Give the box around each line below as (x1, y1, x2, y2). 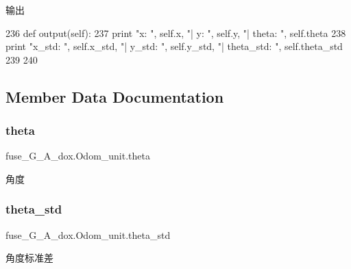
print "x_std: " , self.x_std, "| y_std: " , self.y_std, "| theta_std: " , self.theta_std (5, 39, 343, 53)
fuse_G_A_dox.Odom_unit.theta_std (5, 227, 171, 242)
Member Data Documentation (5, 86, 224, 107)
